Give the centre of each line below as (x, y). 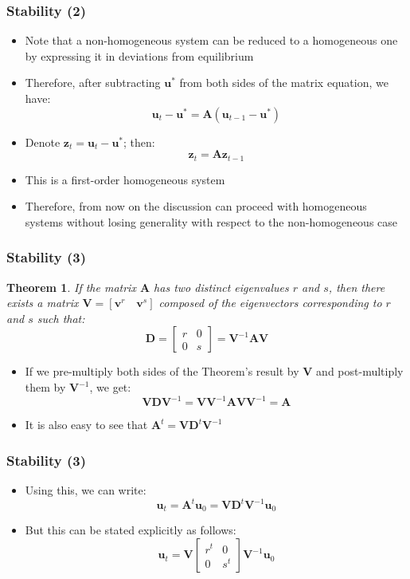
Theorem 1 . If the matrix (71, 287)
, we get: (110, 387)
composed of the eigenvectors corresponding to (270, 303)
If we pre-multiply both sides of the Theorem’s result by (162, 371)
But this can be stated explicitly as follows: (131, 530)
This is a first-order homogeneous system (125, 179)
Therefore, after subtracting (93, 83)
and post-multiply (360, 371)
